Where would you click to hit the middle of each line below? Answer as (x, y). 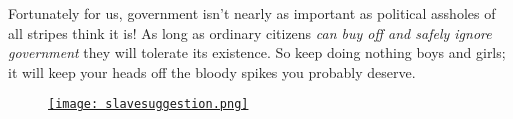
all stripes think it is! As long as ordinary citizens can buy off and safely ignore (250, 32)
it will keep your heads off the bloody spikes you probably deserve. (212, 71)
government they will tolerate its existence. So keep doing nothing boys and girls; (257, 52)
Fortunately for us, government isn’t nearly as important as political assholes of (252, 13)
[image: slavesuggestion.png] (148, 104)
